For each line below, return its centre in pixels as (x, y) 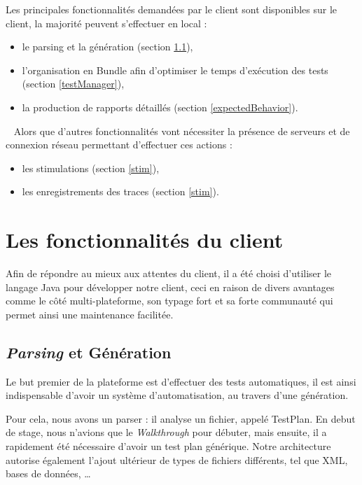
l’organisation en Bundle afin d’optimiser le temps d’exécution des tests (175, 70)
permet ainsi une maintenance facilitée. (90, 314)
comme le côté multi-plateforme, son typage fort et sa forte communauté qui (169, 301)
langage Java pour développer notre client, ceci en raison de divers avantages (170, 287)
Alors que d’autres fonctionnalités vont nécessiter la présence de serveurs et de (182, 131)
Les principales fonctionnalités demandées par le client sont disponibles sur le (172, 9)
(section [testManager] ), (73, 84)
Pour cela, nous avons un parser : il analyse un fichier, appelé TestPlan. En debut (181, 418)
